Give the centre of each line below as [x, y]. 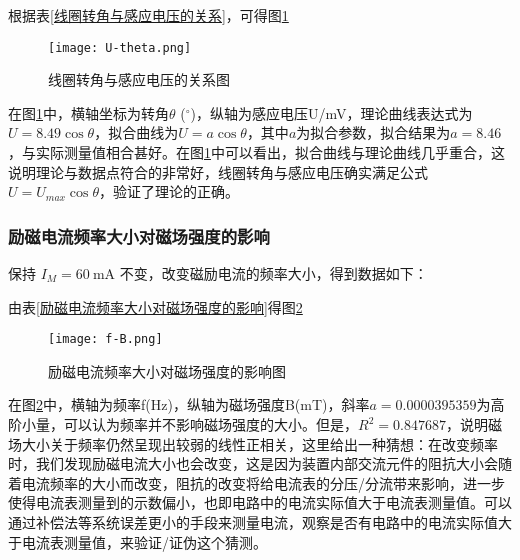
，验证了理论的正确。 [169, 191]
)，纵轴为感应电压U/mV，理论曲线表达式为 [331, 112]
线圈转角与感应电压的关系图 [139, 79]
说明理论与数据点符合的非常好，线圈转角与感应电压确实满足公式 [218, 171]
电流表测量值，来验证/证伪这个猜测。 [144, 541]
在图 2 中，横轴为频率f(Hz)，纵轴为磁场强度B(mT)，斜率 [189, 404]
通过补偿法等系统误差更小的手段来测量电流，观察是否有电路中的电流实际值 [253, 522]
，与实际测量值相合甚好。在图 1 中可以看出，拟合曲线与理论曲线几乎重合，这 [256, 152]
